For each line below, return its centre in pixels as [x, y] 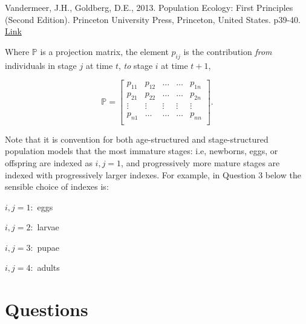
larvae [48, 227]
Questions [47, 309]
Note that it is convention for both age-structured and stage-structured [137, 139]
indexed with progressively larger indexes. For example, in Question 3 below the [153, 174]
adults [48, 267]
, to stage [135, 65]
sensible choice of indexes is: [57, 186]
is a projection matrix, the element [104, 51]
